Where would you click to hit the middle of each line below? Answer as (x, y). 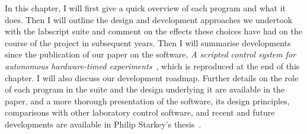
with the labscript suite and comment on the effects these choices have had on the (154, 31)
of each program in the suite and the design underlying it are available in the (145, 89)
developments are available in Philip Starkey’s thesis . (103, 124)
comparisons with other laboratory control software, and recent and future (140, 112)
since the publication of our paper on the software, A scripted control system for (151, 54)
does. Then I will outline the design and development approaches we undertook (149, 19)
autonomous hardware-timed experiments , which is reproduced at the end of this (152, 66)
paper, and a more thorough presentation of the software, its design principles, (147, 100)
